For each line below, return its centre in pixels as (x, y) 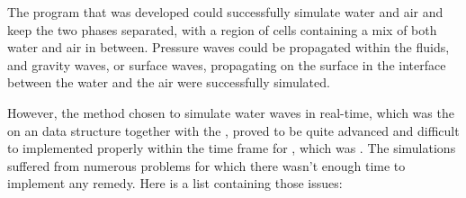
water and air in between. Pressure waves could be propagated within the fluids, (229, 47)
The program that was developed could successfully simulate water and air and (225, 12)
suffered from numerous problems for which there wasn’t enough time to (206, 165)
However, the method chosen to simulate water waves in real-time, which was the (231, 112)
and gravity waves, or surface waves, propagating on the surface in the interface (227, 64)
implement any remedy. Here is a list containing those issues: (175, 183)
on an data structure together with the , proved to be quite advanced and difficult (233, 130)
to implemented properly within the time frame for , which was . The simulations (232, 148)
